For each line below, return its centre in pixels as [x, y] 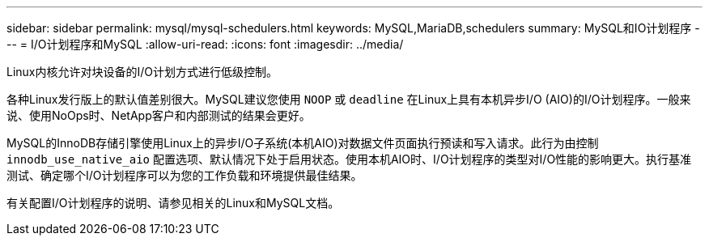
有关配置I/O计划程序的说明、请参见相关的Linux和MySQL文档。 [173, 203]
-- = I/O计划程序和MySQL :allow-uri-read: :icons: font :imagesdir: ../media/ [205, 44]
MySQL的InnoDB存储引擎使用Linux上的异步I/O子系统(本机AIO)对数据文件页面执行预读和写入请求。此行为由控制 [303, 143]
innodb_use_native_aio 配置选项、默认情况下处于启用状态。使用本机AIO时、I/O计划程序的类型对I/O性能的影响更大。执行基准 [349, 159]
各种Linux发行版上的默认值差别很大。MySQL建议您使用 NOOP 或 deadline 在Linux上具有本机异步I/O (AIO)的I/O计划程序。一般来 [349, 99]
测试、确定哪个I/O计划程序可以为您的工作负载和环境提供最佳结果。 [185, 175]
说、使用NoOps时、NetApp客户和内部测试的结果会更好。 [159, 115]
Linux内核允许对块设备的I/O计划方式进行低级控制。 [142, 72]
